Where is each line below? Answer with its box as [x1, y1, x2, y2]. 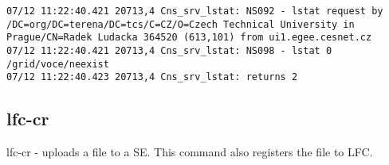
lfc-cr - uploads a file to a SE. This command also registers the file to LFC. [6, 144, 373, 160]
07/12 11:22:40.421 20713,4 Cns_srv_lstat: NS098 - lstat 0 [6, 44, 332, 56]
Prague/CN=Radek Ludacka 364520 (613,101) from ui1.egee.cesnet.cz [6, 32, 372, 44]
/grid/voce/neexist [6, 58, 109, 70]
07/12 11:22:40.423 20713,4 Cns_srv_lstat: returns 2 [6, 71, 298, 83]
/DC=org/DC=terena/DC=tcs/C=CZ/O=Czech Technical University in [6, 18, 355, 30]
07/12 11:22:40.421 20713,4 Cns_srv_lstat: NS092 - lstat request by [6, 6, 383, 17]
